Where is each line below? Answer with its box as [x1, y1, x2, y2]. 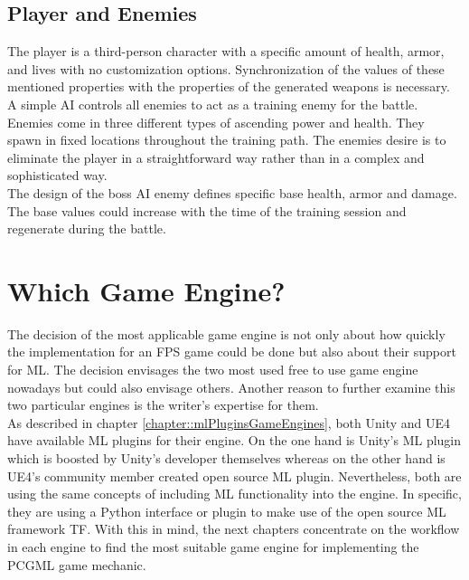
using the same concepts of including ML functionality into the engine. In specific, [7, 484, 462, 503]
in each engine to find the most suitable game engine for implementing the [7, 537, 419, 556]
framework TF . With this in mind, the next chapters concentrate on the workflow [7, 519, 460, 538]
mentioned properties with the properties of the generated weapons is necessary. [7, 77, 450, 96]
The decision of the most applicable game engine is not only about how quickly [7, 324, 446, 343]
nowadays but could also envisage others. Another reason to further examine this [7, 377, 455, 396]
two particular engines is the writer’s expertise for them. [7, 395, 319, 414]
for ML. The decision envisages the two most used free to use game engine [7, 360, 418, 379]
